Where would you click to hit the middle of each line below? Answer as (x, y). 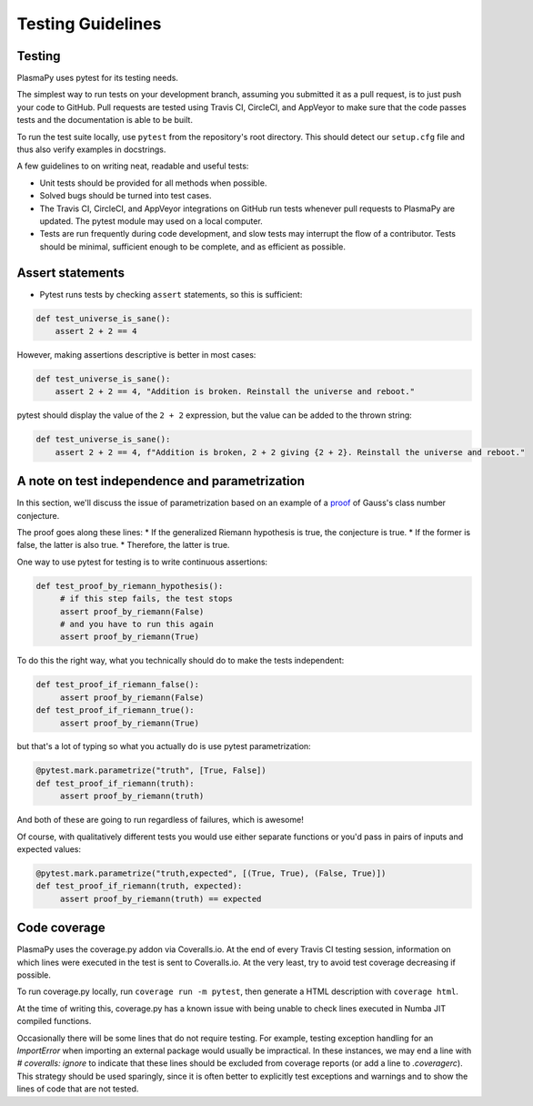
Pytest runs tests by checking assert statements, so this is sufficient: (171, 294)
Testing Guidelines (89, 24)
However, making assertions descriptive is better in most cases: (136, 355)
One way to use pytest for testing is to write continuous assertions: (142, 562)
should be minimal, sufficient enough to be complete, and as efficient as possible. (192, 247)
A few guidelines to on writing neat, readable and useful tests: (133, 166)
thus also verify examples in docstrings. (91, 149)
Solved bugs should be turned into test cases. (126, 196)
